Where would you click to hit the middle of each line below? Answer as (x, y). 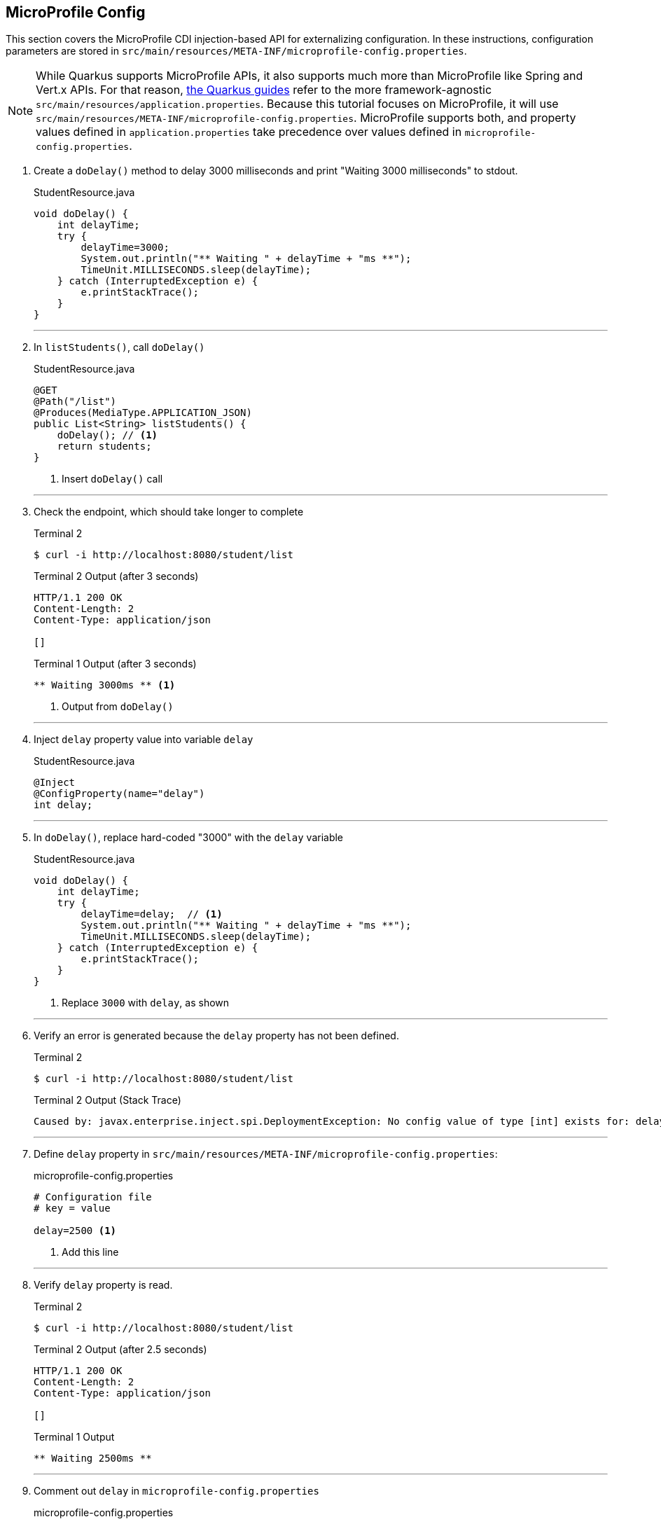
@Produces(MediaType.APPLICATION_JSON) (143, 413)
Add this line (90, 1252)
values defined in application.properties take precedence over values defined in (249, 132)
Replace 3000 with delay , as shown (146, 1003)
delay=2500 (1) (75, 1231)
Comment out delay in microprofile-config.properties (176, 1491)
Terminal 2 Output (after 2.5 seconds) (120, 1350)
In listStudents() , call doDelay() (119, 347)
